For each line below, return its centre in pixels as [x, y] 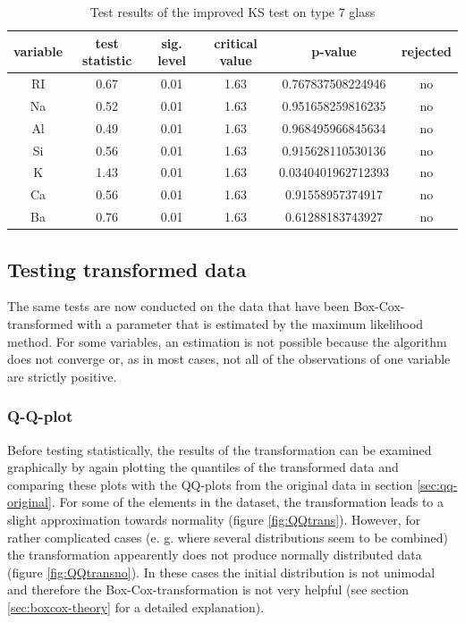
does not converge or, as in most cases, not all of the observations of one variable [229, 359]
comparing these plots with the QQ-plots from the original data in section [210, 484]
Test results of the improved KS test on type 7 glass [232, 12]
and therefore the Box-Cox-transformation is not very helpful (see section [208, 589]
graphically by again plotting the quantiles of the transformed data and [203, 467]
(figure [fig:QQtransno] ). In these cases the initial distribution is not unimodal [221, 572]
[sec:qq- [437, 484]
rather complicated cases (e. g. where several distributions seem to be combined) [228, 537]
